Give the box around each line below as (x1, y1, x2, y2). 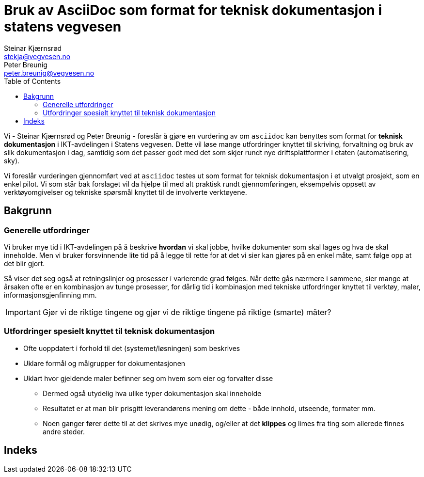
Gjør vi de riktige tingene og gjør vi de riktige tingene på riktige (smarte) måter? (42, 307, 331, 317)
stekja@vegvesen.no (4, 52, 71, 61)
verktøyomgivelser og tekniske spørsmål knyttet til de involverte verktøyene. (4, 188, 247, 196)
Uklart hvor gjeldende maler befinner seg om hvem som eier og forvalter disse (23, 374, 273, 382)
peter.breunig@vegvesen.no (4, 68, 94, 77)
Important (5, 307, 41, 317)
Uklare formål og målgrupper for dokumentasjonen (23, 359, 186, 367)
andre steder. (43, 427, 85, 436)
